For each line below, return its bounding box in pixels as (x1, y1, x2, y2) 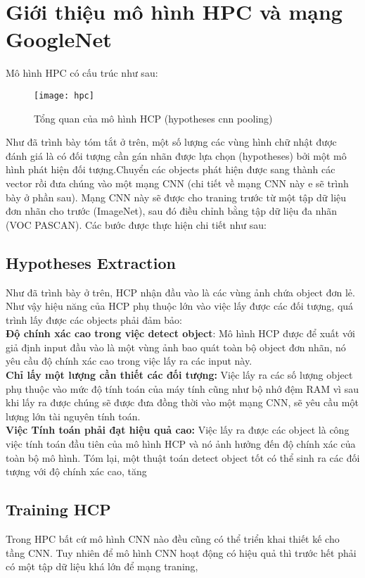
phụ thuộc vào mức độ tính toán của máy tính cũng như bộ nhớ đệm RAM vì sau (6, 381, 359, 396)
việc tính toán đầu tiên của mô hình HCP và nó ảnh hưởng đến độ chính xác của (6, 436, 356, 451)
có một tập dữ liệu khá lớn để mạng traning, (6, 559, 198, 574)
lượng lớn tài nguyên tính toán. (6, 408, 141, 423)
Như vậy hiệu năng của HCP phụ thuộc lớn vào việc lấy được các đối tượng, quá (6, 299, 354, 313)
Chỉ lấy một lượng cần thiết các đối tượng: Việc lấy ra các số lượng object (6, 367, 353, 382)
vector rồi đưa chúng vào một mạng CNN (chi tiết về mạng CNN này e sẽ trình (6, 175, 349, 190)
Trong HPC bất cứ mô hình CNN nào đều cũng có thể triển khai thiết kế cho (6, 532, 340, 546)
